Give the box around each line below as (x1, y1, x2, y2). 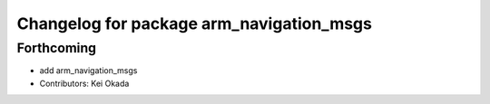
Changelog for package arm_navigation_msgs (16, 14, 372, 33)
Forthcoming (16, 40, 97, 56)
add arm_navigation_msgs (39, 65, 138, 76)
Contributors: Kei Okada (39, 78, 130, 89)
